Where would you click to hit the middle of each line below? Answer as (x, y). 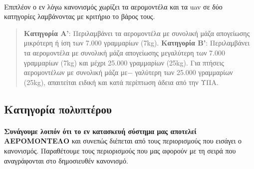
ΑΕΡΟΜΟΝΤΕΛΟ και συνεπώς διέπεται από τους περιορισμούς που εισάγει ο (123, 141)
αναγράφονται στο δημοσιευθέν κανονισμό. (66, 160)
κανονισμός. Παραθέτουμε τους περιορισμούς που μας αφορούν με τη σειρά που (120, 150)
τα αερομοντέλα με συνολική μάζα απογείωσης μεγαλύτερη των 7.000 (125, 52)
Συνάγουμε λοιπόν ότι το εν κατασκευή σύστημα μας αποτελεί (100, 131)
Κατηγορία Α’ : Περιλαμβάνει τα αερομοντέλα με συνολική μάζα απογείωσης (137, 33)
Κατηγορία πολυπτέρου (58, 109)
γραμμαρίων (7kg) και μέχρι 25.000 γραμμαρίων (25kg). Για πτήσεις (124, 62)
